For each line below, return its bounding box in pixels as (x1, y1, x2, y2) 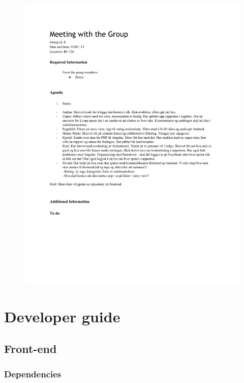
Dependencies (4, 367, 62, 380)
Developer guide (4, 305, 120, 326)
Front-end (4, 341, 57, 356)
